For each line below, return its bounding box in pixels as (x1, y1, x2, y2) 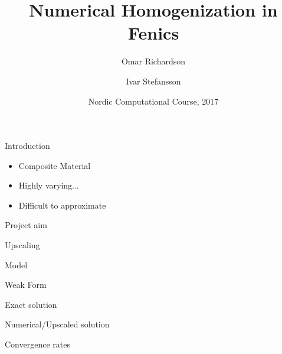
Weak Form (5, 278, 47, 291)
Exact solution (5, 298, 57, 310)
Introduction (5, 139, 50, 152)
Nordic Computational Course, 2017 (88, 95, 219, 107)
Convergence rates (5, 338, 70, 350)
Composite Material (18, 159, 91, 171)
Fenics (127, 21, 179, 45)
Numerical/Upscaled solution (5, 318, 110, 330)
